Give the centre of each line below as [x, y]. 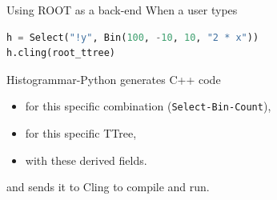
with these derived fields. [86, 160]
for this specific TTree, [81, 133]
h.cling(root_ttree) [61, 53]
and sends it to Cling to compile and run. [108, 187]
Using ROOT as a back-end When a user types [122, 10]
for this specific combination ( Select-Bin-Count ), [148, 106]
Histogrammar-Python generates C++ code [114, 79]
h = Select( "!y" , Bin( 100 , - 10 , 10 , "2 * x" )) [133, 37]
